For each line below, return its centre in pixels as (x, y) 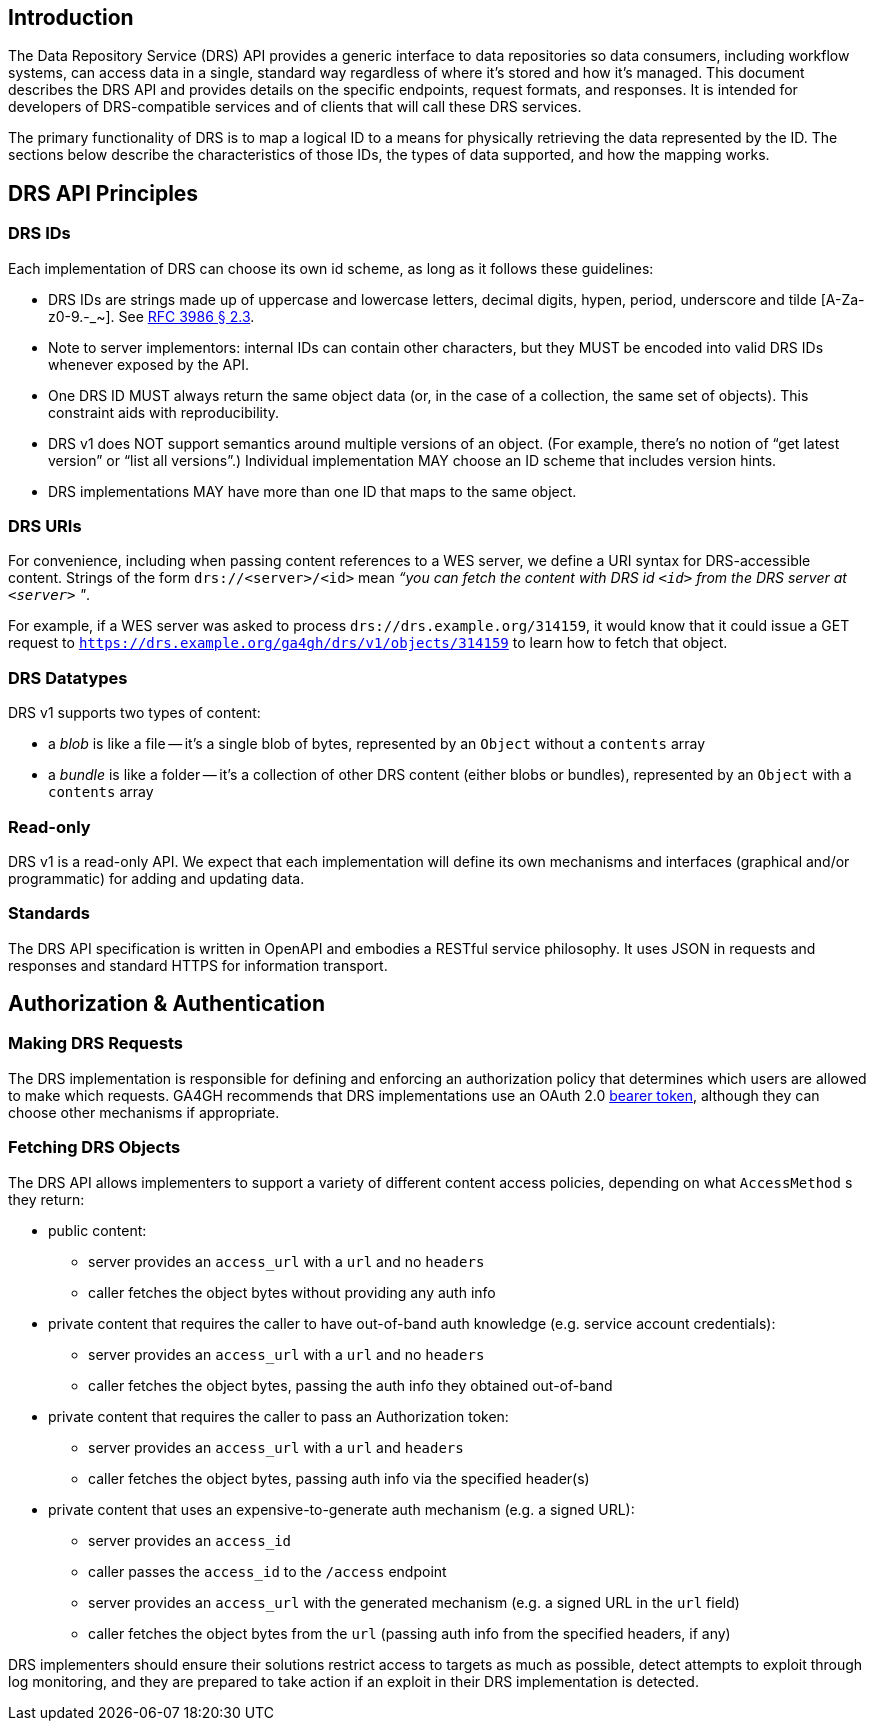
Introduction (71, 17)
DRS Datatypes (68, 677)
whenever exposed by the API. (148, 364)
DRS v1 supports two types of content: (134, 713)
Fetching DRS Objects (94, 1147)
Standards (49, 913)
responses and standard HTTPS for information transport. (198, 965)
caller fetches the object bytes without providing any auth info (292, 1292)
